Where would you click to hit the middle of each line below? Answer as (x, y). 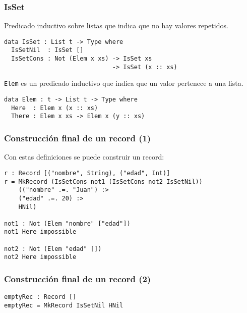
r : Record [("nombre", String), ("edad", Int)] (87, 173)
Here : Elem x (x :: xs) (55, 108)
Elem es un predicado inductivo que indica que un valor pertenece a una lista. (124, 83)
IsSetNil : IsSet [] (47, 50)
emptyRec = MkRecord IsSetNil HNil (64, 305)
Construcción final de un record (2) (78, 279)
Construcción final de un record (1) (78, 138)
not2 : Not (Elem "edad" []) (53, 249)
